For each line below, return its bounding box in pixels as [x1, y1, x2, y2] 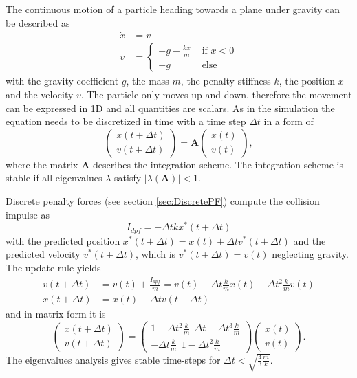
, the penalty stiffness [180, 74, 271, 88]
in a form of [263, 114, 314, 129]
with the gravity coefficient [6, 74, 119, 88]
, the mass [126, 74, 169, 88]
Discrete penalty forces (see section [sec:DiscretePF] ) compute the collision [6, 194, 320, 208]
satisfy [114, 170, 142, 185]
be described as [6, 15, 70, 30]
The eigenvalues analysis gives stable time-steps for [6, 352, 221, 366]
